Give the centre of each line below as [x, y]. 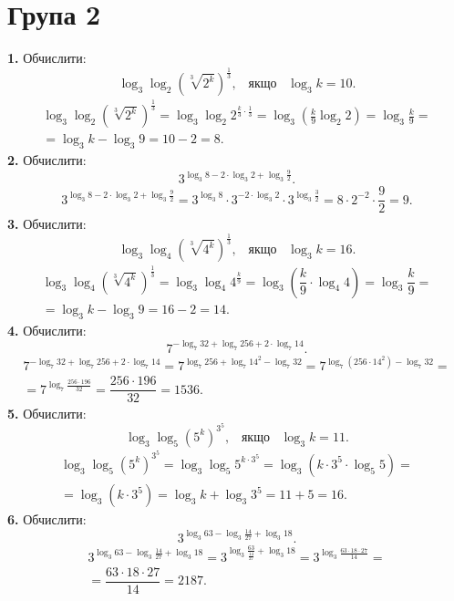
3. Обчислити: [47, 224]
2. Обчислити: [47, 160]
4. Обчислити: [47, 330]
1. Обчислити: [47, 58]
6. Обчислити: [47, 519]
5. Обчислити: [47, 414]
